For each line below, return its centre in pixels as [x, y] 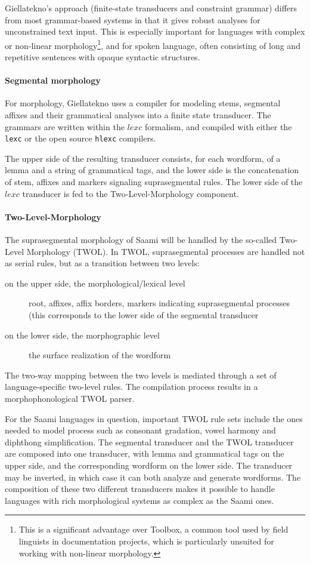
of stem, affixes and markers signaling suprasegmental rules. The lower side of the [154, 182]
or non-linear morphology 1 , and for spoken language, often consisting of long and [153, 44]
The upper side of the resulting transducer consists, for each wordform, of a [143, 158]
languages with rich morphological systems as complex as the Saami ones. [139, 500]
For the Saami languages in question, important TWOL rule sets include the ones [154, 418]
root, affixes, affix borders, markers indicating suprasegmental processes [159, 303]
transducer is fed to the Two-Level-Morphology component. [131, 193]
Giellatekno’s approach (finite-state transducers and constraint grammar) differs [151, 8]
